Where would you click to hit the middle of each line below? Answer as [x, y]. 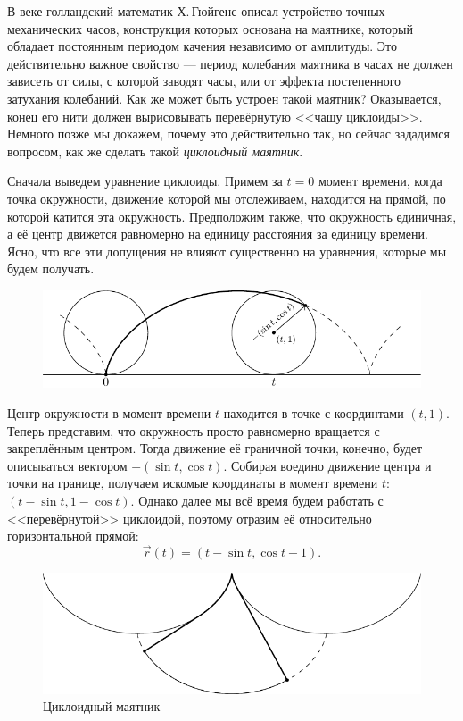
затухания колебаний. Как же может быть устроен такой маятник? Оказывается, [224, 98]
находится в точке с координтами [314, 412]
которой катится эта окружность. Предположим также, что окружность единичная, [232, 216]
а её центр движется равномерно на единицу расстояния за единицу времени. [218, 234]
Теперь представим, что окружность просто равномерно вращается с [194, 430]
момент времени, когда [380, 181]
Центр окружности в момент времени [109, 412]
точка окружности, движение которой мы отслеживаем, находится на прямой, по [227, 198]
